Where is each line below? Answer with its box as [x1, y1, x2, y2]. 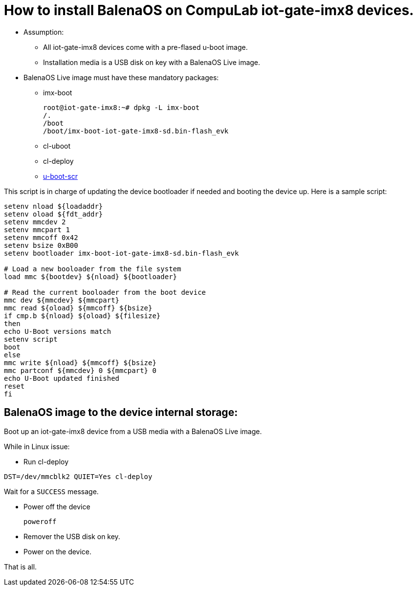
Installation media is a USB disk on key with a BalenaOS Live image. [43, 58, 261, 66]
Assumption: [23, 27, 64, 36]
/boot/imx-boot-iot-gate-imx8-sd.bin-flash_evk [43, 127, 229, 135]
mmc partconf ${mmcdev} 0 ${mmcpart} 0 [4, 366, 156, 374]
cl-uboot [43, 141, 71, 150]
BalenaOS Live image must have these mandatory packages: [23, 73, 219, 82]
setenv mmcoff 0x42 [4, 233, 78, 241]
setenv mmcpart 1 [4, 225, 70, 234]
